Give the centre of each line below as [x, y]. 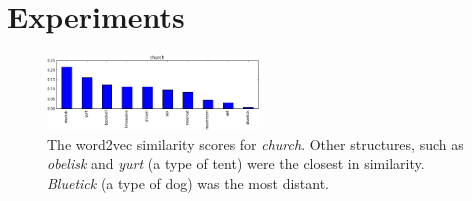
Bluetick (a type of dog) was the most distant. [188, 182]
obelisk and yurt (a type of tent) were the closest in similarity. [236, 163]
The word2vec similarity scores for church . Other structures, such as [255, 143]
